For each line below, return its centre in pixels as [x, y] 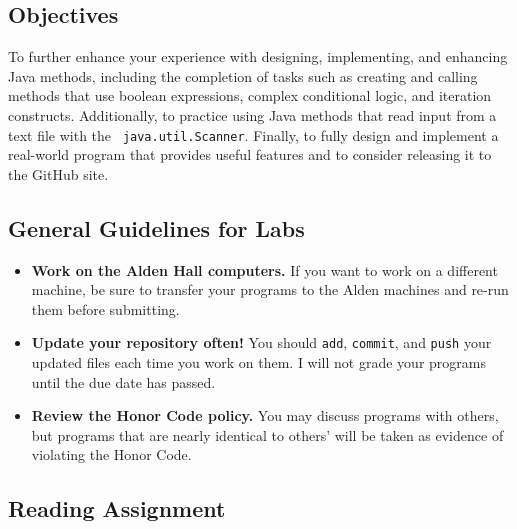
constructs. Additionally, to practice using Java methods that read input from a [252, 114]
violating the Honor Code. [111, 454]
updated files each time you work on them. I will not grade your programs [258, 362]
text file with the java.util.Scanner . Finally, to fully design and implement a [253, 134]
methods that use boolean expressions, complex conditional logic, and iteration [250, 95]
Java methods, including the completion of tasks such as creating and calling [243, 75]
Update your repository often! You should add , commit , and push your [261, 342]
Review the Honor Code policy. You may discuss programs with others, [265, 415]
